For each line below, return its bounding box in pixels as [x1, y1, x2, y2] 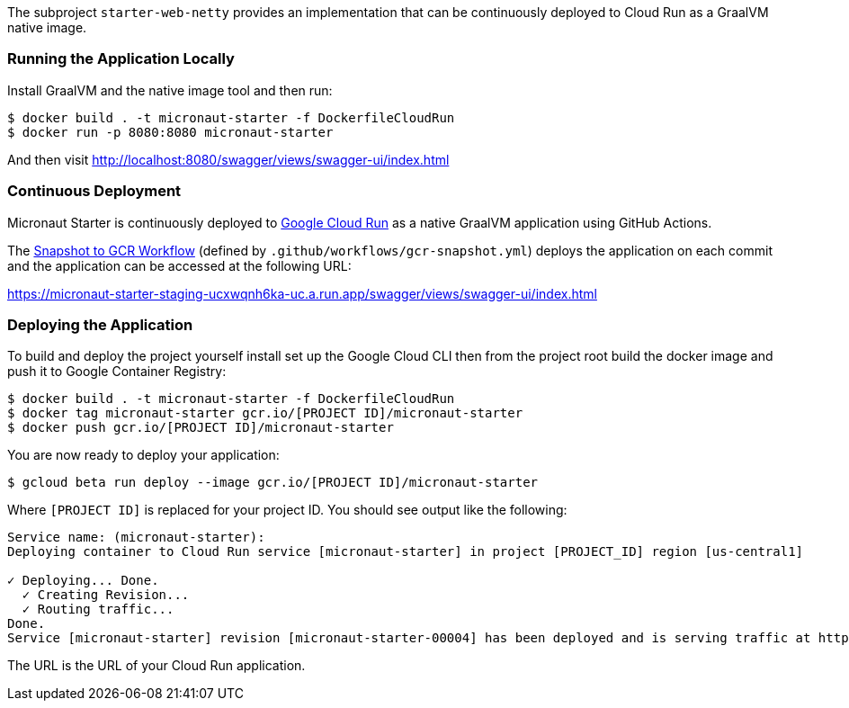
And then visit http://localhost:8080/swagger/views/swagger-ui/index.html [7, 151, 450, 167]
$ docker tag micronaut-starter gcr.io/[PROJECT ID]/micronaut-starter [7, 406, 523, 421]
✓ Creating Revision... [22, 587, 190, 603]
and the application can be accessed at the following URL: [7, 257, 352, 273]
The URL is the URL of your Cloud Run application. [7, 658, 306, 674]
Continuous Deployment [7, 182, 182, 201]
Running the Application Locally [7, 49, 235, 68]
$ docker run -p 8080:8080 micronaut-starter [7, 124, 334, 139]
